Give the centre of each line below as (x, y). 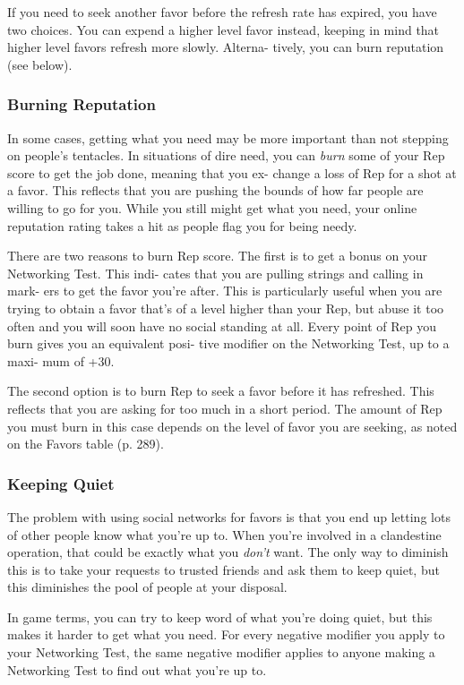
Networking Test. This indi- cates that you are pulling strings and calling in (215, 273)
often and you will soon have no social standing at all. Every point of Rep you (222, 325)
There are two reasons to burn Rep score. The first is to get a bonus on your (218, 256)
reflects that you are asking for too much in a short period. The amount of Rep (225, 408)
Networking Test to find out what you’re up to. (137, 669)
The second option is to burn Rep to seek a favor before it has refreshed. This (221, 391)
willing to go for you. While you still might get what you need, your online (212, 207)
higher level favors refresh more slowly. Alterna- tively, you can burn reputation (226, 47)
